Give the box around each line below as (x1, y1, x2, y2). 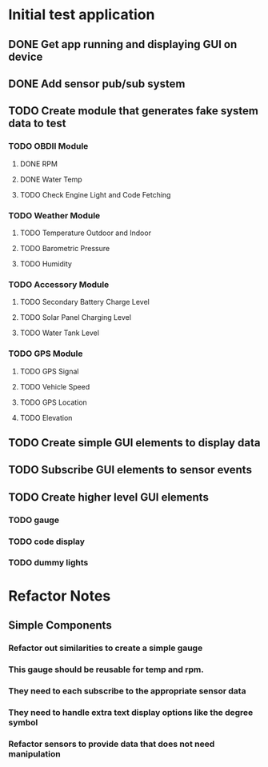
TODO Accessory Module (8, 278, 110, 290)
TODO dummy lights (8, 557, 89, 569)
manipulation (8, 748, 62, 759)
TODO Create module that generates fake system (8, 104, 258, 118)
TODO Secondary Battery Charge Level (19, 298, 150, 307)
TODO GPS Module (8, 348, 83, 359)
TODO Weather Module (8, 210, 101, 221)
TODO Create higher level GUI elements (8, 490, 210, 504)
